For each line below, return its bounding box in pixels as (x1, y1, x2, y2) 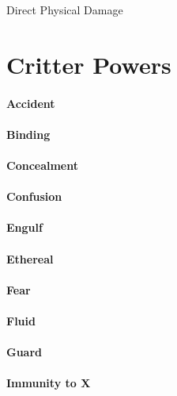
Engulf (6, 219, 43, 236)
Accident (6, 94, 55, 111)
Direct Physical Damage (6, 2, 123, 17)
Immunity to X (6, 375, 91, 391)
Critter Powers (6, 48, 171, 80)
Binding (6, 125, 51, 142)
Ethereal (6, 250, 54, 267)
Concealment (6, 156, 78, 173)
